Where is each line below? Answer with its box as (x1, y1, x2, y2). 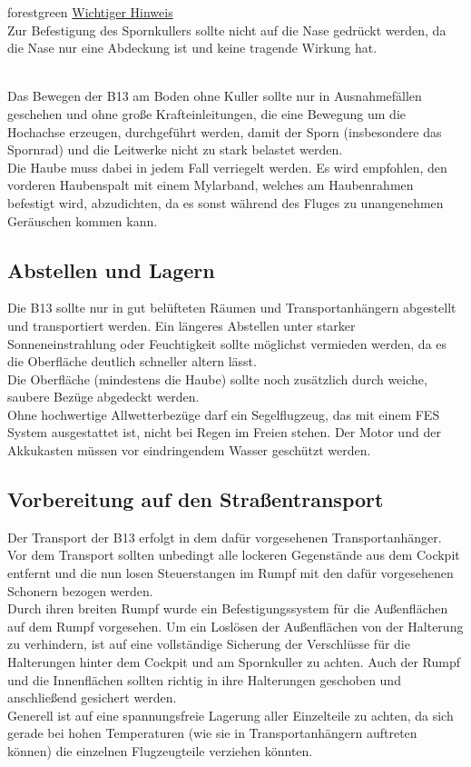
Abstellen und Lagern (7, 255, 215, 284)
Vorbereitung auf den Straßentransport (7, 485, 384, 513)
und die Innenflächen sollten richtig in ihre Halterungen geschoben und (7, 670, 401, 689)
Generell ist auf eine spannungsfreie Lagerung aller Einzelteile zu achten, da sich (7, 705, 454, 724)
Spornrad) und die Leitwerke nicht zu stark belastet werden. (7, 140, 343, 159)
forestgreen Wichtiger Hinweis (7, 3, 173, 21)
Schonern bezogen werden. (7, 581, 153, 600)
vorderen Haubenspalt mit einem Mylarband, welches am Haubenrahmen (7, 175, 414, 194)
